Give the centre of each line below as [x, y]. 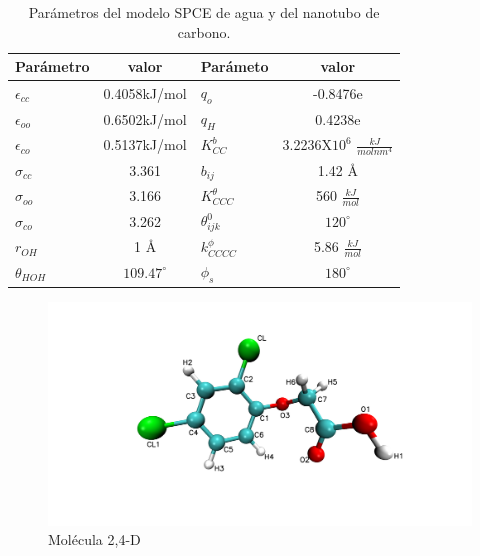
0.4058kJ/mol [145, 92]
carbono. [204, 31]
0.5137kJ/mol [145, 144]
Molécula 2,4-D [94, 539]
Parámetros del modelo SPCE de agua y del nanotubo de [204, 12]
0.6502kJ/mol [145, 118]
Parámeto [234, 66]
